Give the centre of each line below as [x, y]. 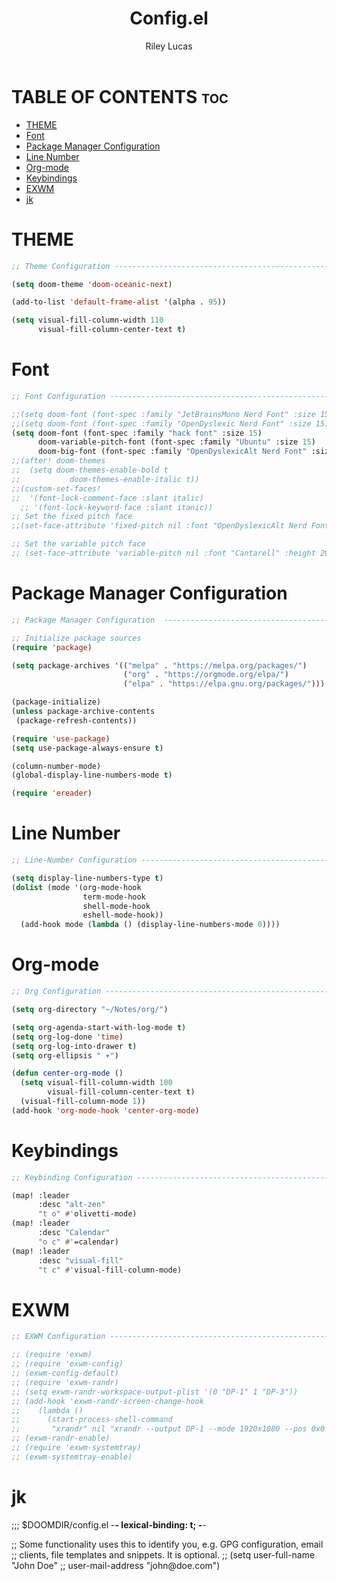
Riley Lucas [169, 46]
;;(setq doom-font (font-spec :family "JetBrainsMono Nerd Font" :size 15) [172, 414]
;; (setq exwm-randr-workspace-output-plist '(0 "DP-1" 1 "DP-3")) [155, 1392]
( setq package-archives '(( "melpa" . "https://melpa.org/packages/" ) [159, 665]
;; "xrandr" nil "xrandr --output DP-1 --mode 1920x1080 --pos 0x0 [168, 1429]
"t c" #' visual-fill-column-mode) [110, 1270]
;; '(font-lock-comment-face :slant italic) [107, 498]
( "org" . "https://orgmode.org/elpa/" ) [205, 675]
